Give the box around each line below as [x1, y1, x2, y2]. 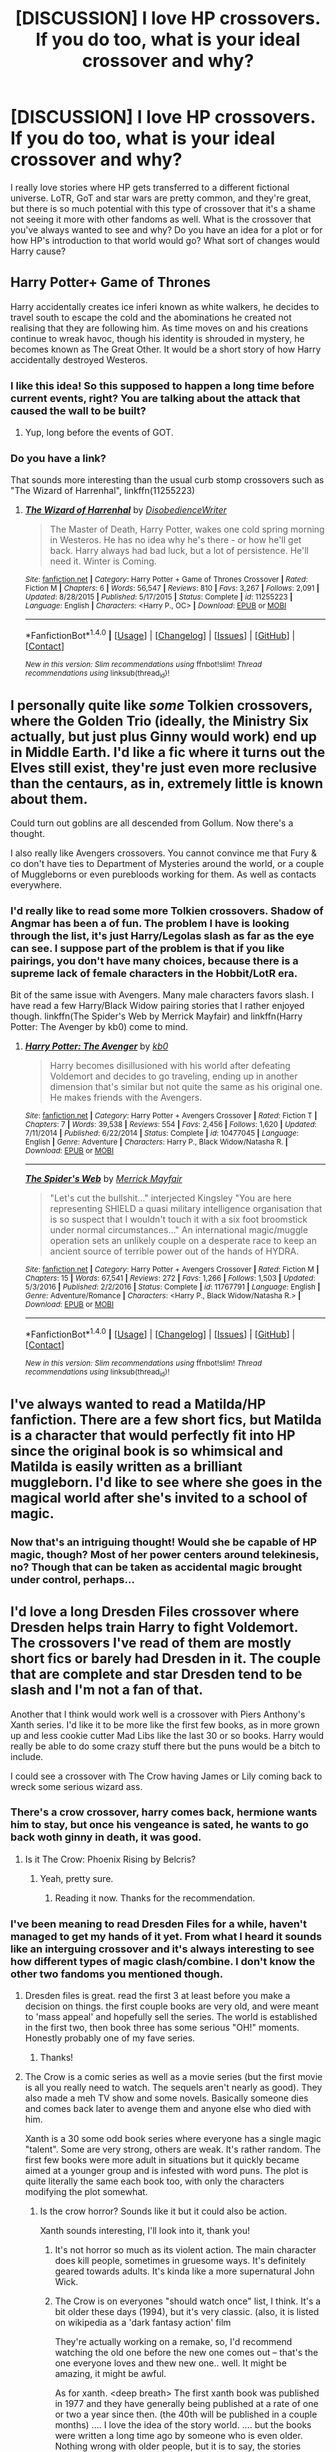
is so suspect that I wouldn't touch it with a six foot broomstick [49, 1213, 308, 1226]
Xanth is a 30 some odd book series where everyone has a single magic [24, 2133, 322, 2145]
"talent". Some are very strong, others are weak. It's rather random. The [24, 2143, 322, 2156]
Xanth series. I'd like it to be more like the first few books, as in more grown [10, 1718, 320, 1731]
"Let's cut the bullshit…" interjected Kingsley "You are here [49, 1192, 292, 1204]
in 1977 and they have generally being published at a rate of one [54, 2398, 319, 2410]
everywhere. [10, 879, 63, 891]
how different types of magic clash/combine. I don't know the [10, 1954, 316, 1968]
